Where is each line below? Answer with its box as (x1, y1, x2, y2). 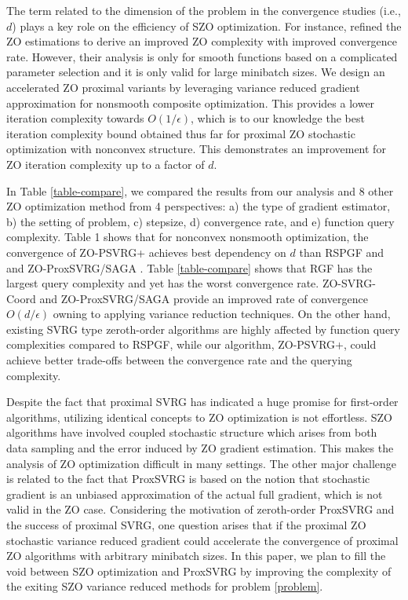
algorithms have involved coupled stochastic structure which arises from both (6, 424, 377, 441)
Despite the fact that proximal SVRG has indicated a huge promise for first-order (6, 393, 399, 410)
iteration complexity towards (6, 110, 144, 126)
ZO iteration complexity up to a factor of (6, 155, 205, 172)
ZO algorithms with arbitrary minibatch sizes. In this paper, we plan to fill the (6, 547, 386, 564)
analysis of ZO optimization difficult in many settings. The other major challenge (6, 455, 396, 471)
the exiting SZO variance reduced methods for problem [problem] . (6, 578, 323, 595)
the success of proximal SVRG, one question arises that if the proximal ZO (6, 517, 366, 532)
